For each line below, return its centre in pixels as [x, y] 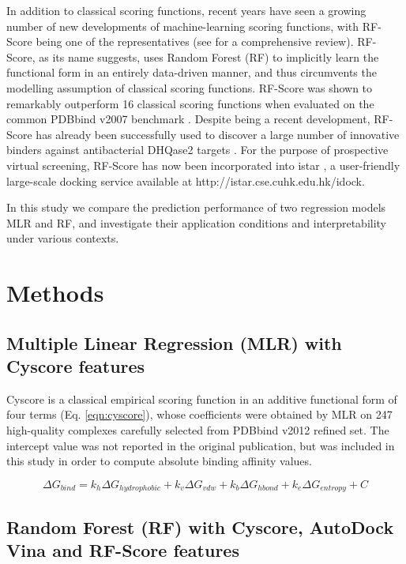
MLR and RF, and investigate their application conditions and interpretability [197, 222]
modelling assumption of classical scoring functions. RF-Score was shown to [190, 87]
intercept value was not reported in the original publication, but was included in [201, 445]
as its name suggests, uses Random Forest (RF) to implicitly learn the [209, 56]
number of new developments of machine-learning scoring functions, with [183, 26]
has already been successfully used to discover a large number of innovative [218, 134]
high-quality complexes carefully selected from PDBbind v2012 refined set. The [198, 430]
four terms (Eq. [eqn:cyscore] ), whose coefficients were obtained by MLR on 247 [199, 414]
